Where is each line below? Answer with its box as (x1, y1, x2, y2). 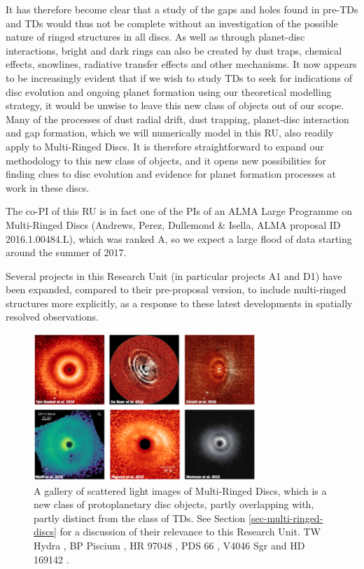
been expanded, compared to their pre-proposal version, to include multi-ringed (6, 282, 346, 297)
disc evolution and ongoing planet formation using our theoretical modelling (6, 84, 332, 99)
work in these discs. (6, 180, 90, 195)
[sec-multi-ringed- (248, 510, 323, 525)
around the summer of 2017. (6, 245, 127, 260)
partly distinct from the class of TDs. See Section (34, 510, 246, 525)
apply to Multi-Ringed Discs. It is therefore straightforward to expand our (6, 139, 324, 153)
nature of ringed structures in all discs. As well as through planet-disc (6, 29, 305, 44)
